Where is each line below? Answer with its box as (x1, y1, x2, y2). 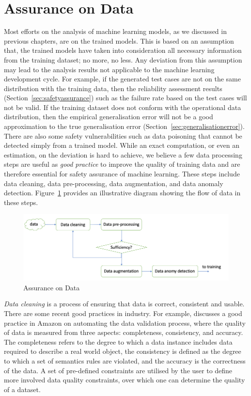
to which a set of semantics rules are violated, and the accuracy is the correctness (4, 356, 246, 366)
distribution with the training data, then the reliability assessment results (4, 83, 222, 93)
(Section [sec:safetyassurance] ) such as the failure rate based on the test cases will (4, 93, 247, 103)
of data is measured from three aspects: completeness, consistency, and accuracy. (4, 327, 243, 337)
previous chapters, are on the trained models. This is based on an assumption (4, 35, 234, 46)
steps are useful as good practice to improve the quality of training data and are (4, 159, 240, 169)
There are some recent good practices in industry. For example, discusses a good (4, 308, 242, 318)
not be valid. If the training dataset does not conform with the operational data (4, 102, 241, 112)
